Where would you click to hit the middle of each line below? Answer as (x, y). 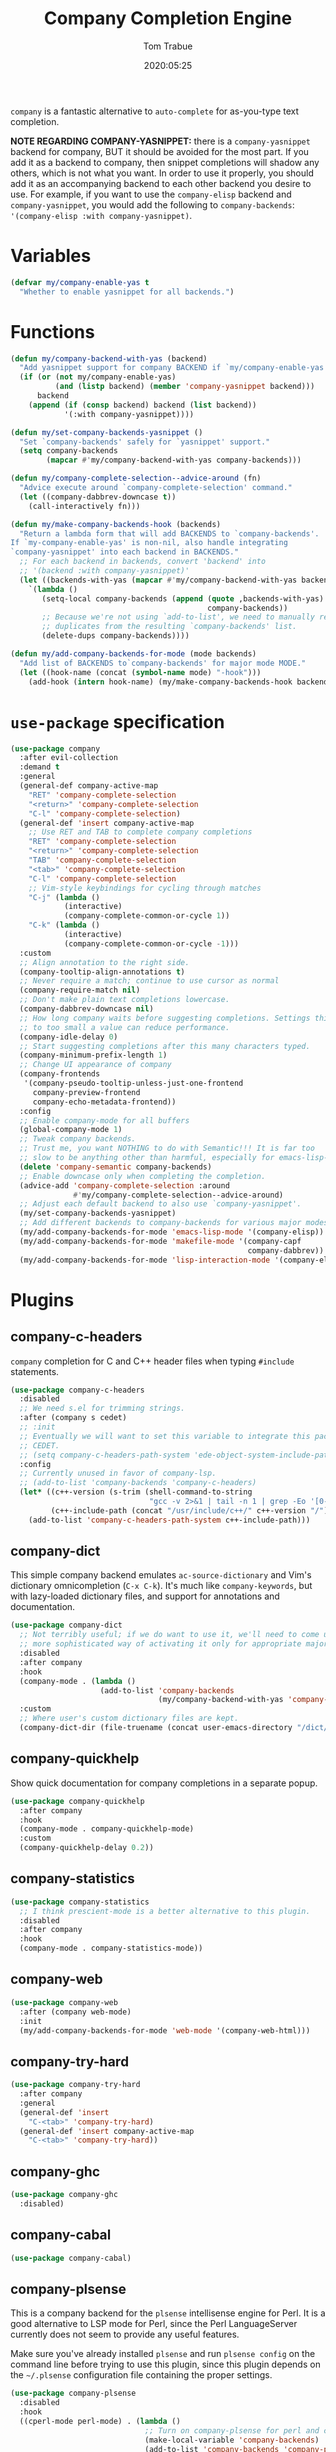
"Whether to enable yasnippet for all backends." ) (127, 292)
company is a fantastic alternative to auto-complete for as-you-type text (155, 111)
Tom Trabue (168, 46)
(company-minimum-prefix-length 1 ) (93, 1055)
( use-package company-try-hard (75, 2085)
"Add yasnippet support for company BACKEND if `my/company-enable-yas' (174, 368)
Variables (51, 256)
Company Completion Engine (168, 18)
